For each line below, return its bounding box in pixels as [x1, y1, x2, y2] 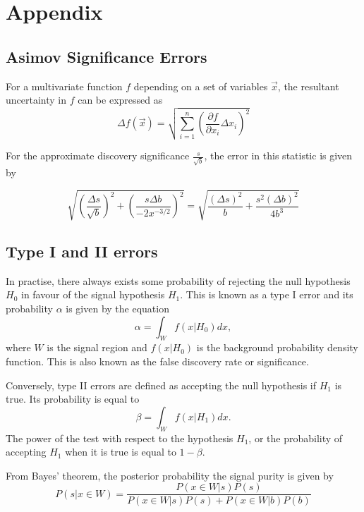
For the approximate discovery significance [6, 148, 190, 163]
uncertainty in [6, 92, 67, 107]
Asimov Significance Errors [6, 45, 207, 67]
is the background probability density [196, 340, 358, 355]
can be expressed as [78, 92, 163, 107]
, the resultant [277, 78, 339, 93]
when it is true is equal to [65, 444, 176, 459]
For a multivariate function [6, 78, 123, 93]
